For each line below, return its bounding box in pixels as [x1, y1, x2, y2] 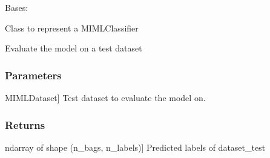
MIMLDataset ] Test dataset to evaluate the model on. [5, 91, 206, 104]
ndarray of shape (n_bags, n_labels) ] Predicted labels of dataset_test [5, 140, 266, 153]
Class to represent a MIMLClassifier [5, 21, 139, 34]
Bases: [5, 1, 28, 13]
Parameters [5, 67, 62, 82]
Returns [5, 117, 45, 132]
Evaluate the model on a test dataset [5, 42, 142, 54]
